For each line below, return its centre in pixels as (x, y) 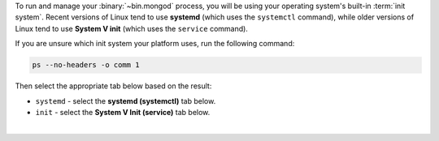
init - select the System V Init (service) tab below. (123, 112)
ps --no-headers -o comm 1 (86, 65)
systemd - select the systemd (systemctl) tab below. (126, 100)
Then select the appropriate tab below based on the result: (113, 86)
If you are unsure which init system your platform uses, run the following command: (155, 44)
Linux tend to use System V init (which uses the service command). (131, 28)
